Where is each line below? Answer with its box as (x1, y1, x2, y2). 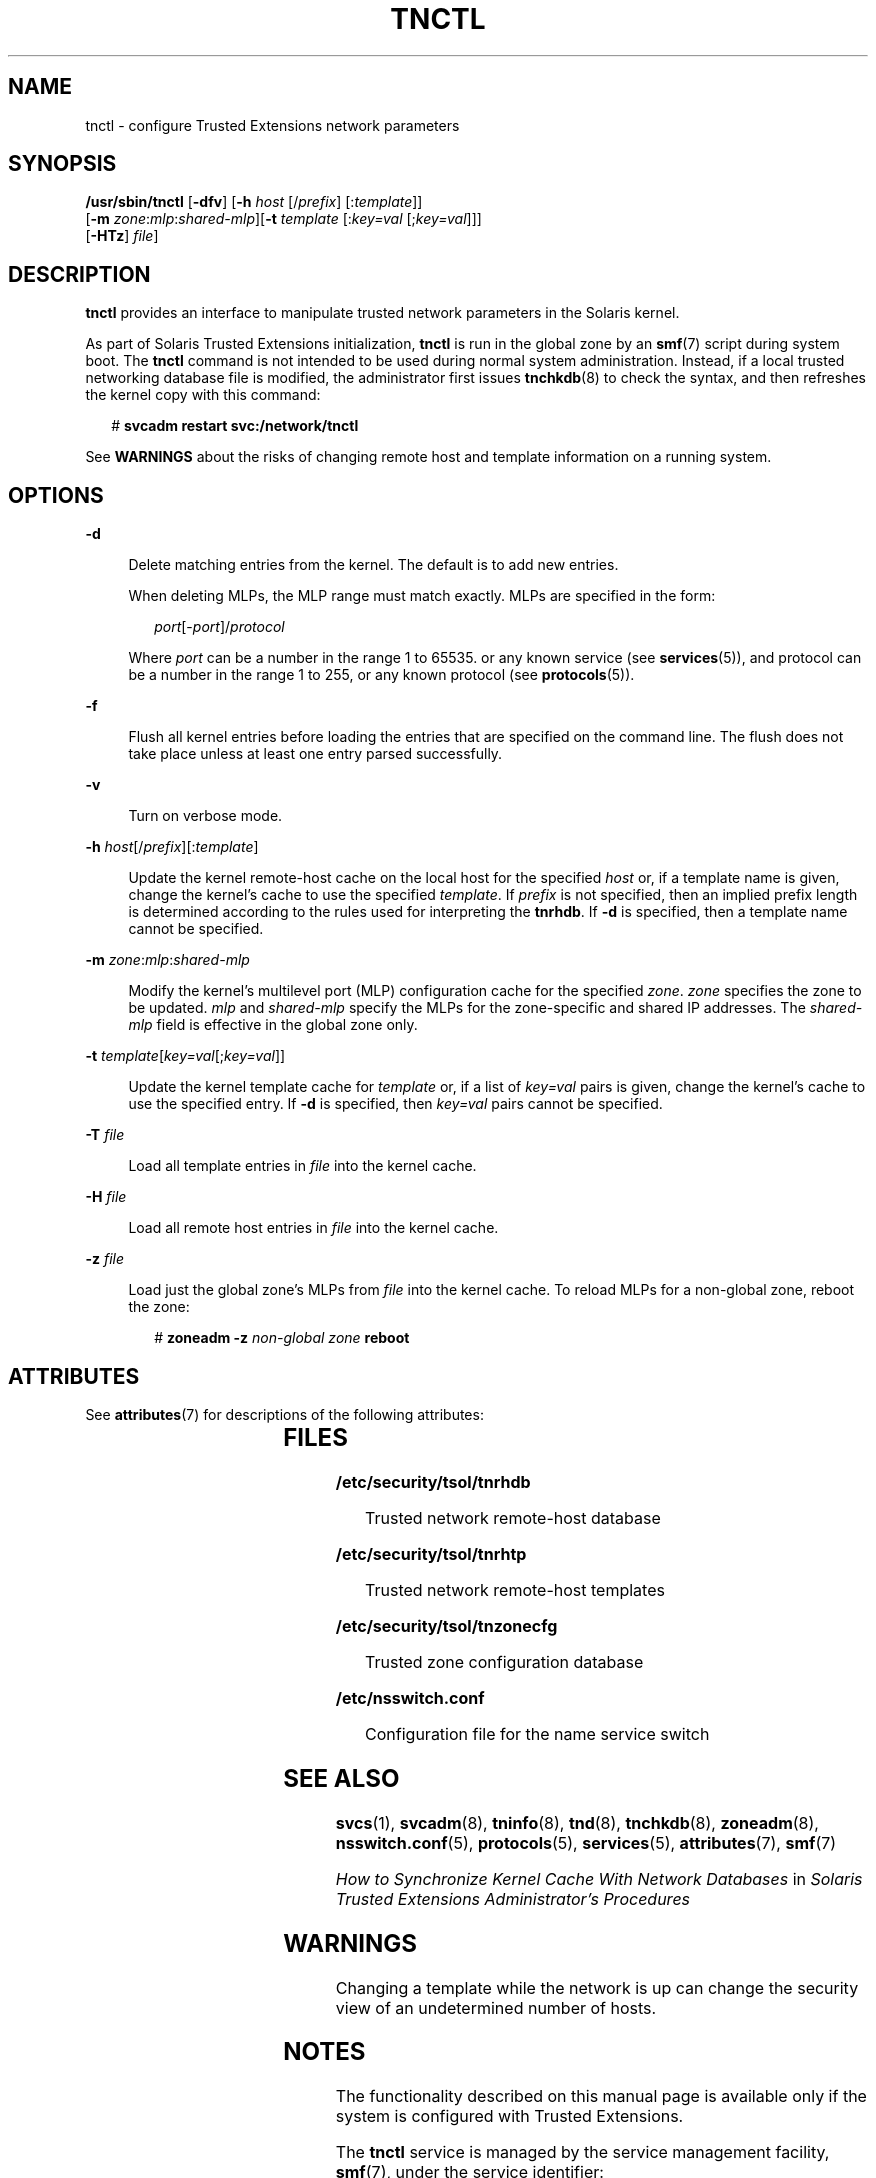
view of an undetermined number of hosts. (335, 1997, 657, 2018)
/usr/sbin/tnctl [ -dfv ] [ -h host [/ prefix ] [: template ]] (85, 193, 423, 211)
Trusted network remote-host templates (365, 1579, 665, 1600)
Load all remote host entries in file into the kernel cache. (128, 1219, 499, 1237)
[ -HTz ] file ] (85, 227, 159, 245)
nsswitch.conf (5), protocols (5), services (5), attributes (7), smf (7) (335, 1832, 837, 1853)
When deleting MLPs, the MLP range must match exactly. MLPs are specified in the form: (128, 587, 716, 605)
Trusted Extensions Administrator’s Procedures (335, 1888, 691, 1909)
